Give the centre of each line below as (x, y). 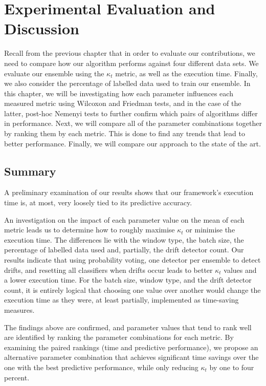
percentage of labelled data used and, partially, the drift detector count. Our (124, 250)
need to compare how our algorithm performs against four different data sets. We (131, 63)
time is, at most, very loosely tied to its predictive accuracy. (98, 202)
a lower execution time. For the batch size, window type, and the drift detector (128, 280)
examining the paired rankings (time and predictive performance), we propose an (131, 347)
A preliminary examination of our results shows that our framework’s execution (129, 192)
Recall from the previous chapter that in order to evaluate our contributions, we (130, 53)
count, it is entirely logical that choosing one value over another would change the (132, 289)
